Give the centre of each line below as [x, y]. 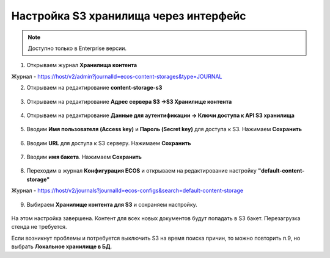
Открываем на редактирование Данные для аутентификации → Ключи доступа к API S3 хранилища [160, 115]
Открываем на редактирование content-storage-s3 [94, 88]
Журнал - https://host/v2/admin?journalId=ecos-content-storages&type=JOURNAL [117, 76]
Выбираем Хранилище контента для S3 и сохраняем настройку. [112, 204]
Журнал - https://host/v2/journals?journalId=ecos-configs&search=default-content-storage [127, 191]
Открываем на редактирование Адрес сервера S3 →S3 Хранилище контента [129, 101]
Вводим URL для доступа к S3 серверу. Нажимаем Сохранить [109, 143]
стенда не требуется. [39, 227]
